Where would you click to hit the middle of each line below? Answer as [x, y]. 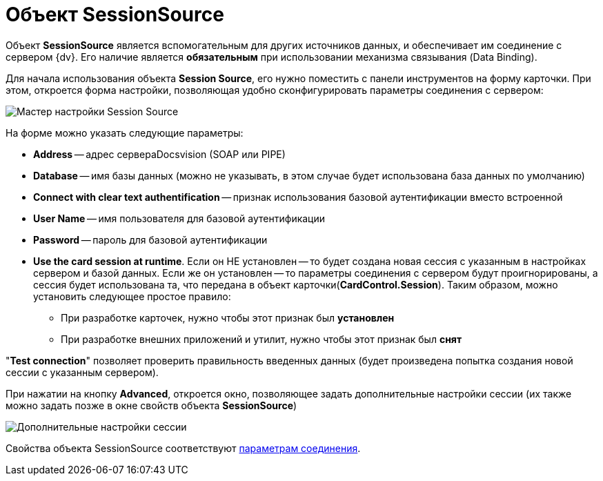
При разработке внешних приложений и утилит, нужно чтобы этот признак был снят [261, 339]
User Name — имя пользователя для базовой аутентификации [179, 218]
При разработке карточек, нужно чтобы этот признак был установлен [228, 317]
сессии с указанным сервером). [82, 372]
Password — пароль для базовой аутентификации [150, 239]
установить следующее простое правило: [132, 296]
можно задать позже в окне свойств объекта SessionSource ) [151, 405]
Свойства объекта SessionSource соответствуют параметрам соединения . [183, 448]
